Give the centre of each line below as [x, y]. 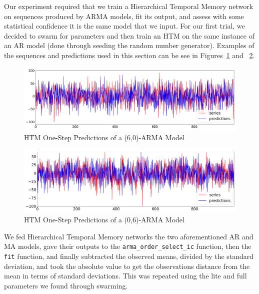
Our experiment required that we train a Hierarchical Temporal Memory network [129, 6]
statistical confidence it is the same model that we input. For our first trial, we [124, 26]
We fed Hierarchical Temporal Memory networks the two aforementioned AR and [129, 236]
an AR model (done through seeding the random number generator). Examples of [129, 45]
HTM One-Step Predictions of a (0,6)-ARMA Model [104, 220]
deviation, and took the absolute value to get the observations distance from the [127, 266]
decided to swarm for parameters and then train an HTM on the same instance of [129, 35]
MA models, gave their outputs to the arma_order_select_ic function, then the [128, 246]
